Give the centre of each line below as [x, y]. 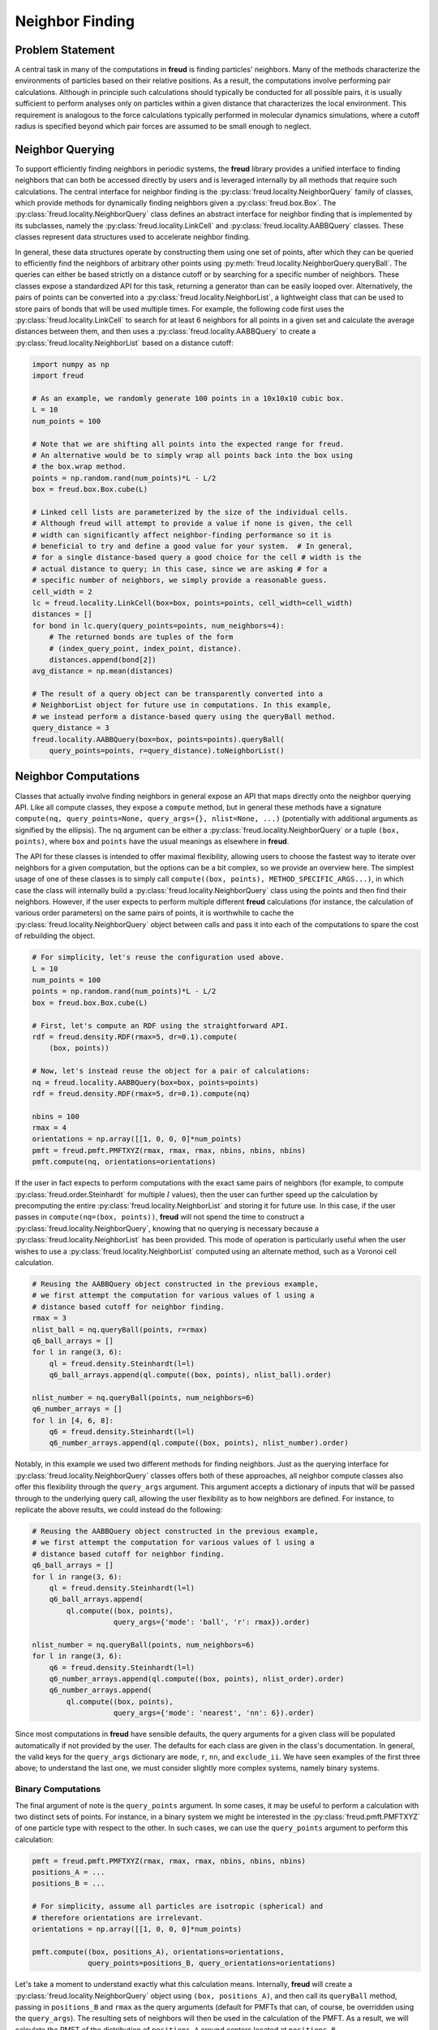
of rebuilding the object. [55, 936]
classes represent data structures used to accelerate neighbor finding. [133, 237]
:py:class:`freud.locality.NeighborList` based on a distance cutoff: [125, 343]
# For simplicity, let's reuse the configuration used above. [158, 957]
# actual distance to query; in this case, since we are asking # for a [180, 569]
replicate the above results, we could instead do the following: [119, 1510]
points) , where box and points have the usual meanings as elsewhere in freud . [152, 841]
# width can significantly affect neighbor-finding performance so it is [182, 535]
